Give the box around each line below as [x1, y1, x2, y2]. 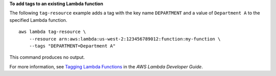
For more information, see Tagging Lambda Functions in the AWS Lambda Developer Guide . [9, 63, 203, 69]
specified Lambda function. [9, 17, 67, 23]
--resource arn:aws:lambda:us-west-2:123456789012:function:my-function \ [29, 36, 221, 42]
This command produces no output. [9, 54, 85, 60]
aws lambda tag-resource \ [18, 29, 86, 35]
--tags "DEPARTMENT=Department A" [29, 43, 116, 49]
